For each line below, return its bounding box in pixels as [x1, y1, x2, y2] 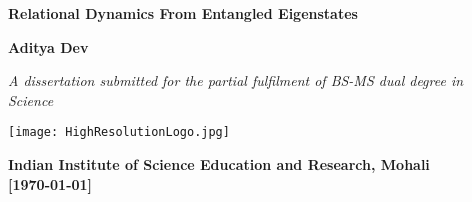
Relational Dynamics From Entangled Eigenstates [8, 3, 358, 23]
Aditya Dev [8, 36, 89, 57]
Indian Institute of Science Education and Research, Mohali [8, 154, 430, 175]
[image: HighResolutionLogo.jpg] [8, 125, 230, 140]
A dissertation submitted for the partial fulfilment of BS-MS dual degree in [8, 70, 464, 91]
